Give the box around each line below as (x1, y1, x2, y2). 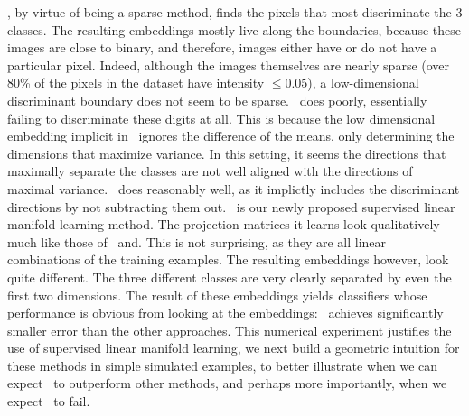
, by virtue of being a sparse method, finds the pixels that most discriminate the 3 (7, 3, 463, 21)
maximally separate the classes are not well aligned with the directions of (7, 162, 413, 180)
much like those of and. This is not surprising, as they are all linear (7, 232, 387, 251)
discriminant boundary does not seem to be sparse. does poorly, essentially (7, 90, 427, 109)
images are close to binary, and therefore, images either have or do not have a (7, 38, 437, 57)
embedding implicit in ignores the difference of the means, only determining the (7, 126, 455, 145)
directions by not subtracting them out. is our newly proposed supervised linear (7, 197, 455, 216)
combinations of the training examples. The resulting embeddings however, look (7, 250, 449, 269)
